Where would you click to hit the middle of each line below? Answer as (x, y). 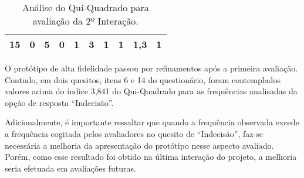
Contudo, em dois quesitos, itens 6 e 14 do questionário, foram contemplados (143, 79)
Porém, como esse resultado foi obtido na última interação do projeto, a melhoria (151, 157)
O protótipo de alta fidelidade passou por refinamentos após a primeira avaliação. (151, 68)
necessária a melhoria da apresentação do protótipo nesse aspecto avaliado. (139, 145)
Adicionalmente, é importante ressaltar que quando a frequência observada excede (152, 122)
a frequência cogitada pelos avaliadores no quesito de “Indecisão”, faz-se (134, 133)
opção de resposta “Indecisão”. (59, 102)
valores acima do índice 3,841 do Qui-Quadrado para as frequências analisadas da (151, 91)
